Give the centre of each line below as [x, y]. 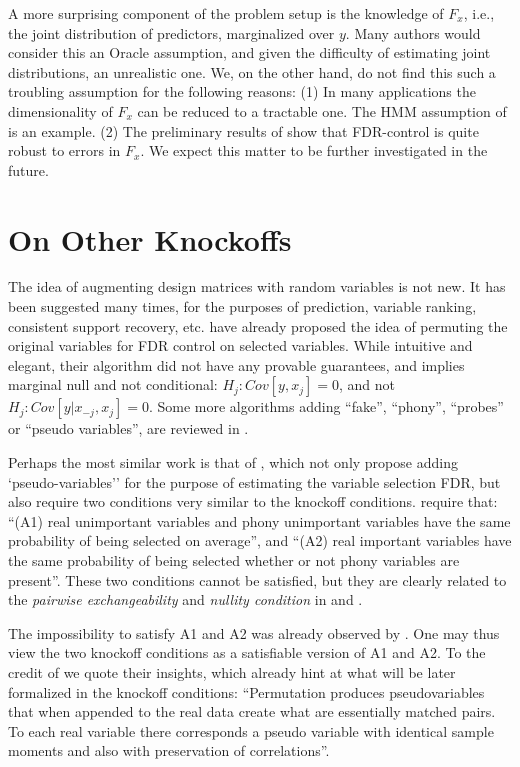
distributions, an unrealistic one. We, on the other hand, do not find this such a [252, 71]
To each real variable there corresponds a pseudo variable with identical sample [251, 730]
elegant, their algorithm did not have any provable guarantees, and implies [236, 364]
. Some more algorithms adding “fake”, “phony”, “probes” [326, 406]
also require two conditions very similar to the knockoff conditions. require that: [253, 501]
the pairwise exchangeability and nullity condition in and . [185, 599]
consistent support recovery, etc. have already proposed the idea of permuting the [258, 325]
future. [28, 169]
